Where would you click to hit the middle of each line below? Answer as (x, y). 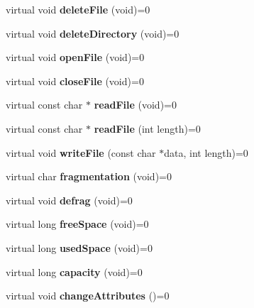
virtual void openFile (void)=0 (75, 57)
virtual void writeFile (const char (81, 152)
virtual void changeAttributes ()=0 (88, 296)
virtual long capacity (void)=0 (74, 271)
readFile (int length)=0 (147, 128)
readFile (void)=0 (135, 105)
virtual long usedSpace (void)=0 (79, 247)
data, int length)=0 (206, 152)
